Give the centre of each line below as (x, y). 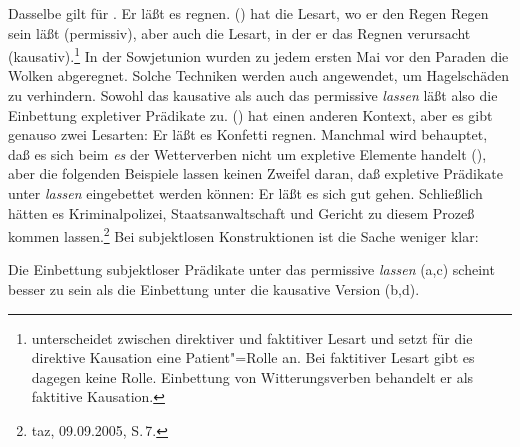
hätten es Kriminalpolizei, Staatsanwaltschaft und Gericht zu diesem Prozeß (241, 212)
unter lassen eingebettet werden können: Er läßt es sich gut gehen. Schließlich (245, 193)
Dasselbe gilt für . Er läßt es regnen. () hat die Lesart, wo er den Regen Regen (248, 13)
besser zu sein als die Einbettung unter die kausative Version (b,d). (214, 289)
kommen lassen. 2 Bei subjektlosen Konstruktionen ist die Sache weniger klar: (243, 234)
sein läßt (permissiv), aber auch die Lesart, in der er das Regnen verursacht (239, 32)
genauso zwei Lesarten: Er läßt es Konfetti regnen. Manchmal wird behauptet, (248, 134)
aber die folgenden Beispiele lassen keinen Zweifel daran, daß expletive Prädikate (256, 173)
